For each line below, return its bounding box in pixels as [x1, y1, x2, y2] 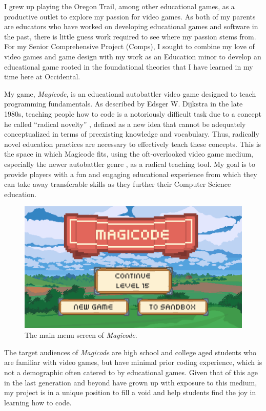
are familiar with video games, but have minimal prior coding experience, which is [4, 357, 262, 367]
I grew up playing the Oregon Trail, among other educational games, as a [4, 1, 235, 11]
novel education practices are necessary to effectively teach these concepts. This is [4, 138, 261, 149]
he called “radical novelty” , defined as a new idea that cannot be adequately [4, 118, 246, 129]
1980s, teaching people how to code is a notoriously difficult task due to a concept [4, 108, 261, 119]
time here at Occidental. [4, 71, 80, 82]
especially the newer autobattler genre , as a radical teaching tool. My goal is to [4, 158, 255, 169]
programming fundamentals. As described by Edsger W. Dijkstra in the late [4, 98, 243, 109]
